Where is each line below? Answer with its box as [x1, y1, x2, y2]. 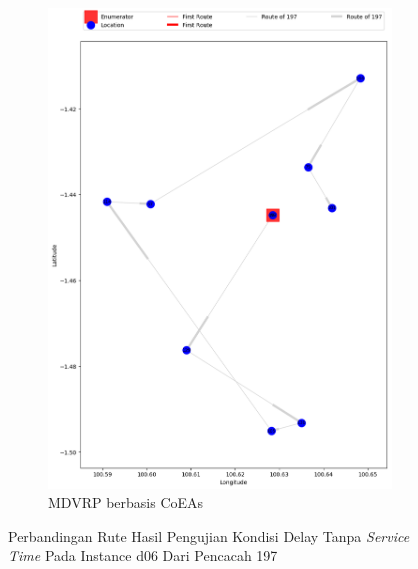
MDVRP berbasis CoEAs [48, 492, 204, 513]
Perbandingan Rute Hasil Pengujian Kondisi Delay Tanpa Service [8, 525, 410, 546]
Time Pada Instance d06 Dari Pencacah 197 [8, 545, 278, 566]
